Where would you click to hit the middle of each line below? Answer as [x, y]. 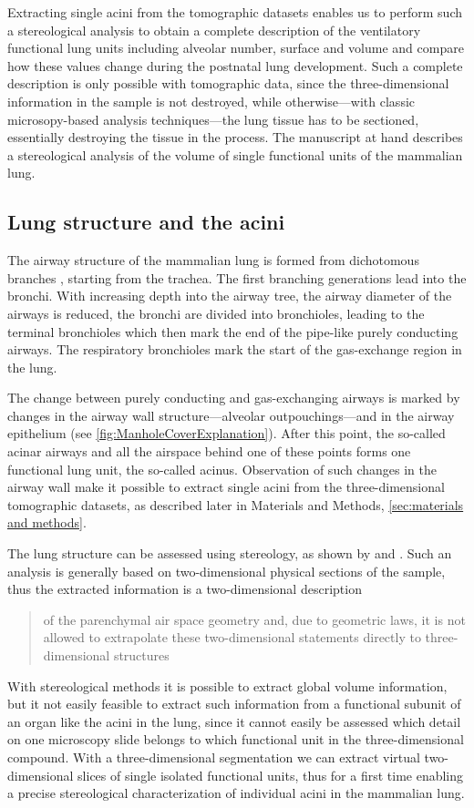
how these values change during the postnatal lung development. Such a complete [235, 65]
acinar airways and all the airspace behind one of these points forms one [209, 451]
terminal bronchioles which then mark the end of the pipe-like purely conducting [233, 331]
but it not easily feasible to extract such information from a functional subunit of [234, 704]
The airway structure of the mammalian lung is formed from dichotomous [213, 260]
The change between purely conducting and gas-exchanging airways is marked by [234, 398]
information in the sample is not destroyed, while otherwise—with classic [211, 101]
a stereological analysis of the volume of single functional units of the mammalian [235, 154]
